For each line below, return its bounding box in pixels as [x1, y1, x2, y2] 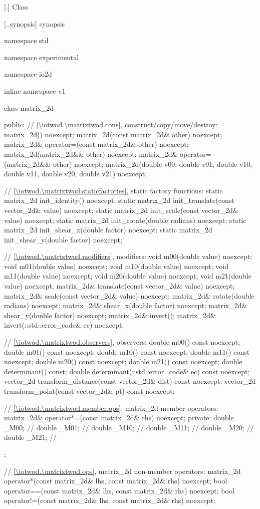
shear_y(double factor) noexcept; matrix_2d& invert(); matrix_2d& [4, 310, 216, 320]
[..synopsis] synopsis [4, 18, 65, 29]
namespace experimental [4, 52, 79, 62]
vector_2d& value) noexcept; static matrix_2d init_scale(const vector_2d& [4, 204, 238, 215]
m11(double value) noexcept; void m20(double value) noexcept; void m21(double [4, 271, 251, 281]
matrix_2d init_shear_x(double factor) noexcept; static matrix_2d [4, 224, 212, 235]
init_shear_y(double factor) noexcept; [4, 234, 122, 244]
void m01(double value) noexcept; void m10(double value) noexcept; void [4, 261, 229, 271]
